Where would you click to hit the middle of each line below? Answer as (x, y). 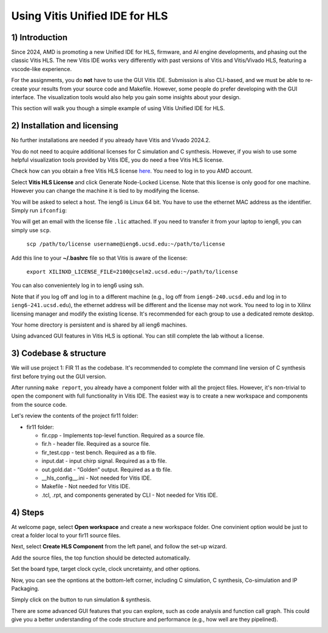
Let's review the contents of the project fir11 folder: (75, 416)
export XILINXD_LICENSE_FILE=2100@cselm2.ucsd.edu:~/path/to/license (132, 272)
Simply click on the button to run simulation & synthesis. (81, 600)
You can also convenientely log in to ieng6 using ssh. (78, 285)
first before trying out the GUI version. (59, 376)
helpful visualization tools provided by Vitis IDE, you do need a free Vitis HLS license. (118, 160)
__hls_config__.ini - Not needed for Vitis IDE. (97, 478)
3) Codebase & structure (59, 354)
